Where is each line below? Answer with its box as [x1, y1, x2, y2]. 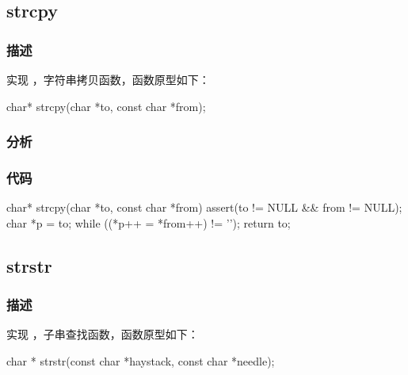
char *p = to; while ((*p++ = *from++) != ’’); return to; [6, 214, 291, 231]
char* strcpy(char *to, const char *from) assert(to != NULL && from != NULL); [6, 199, 402, 216]
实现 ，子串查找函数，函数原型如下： [6, 326, 199, 342]
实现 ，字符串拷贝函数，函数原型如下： [6, 71, 210, 87]
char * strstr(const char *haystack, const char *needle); [6, 353, 275, 369]
